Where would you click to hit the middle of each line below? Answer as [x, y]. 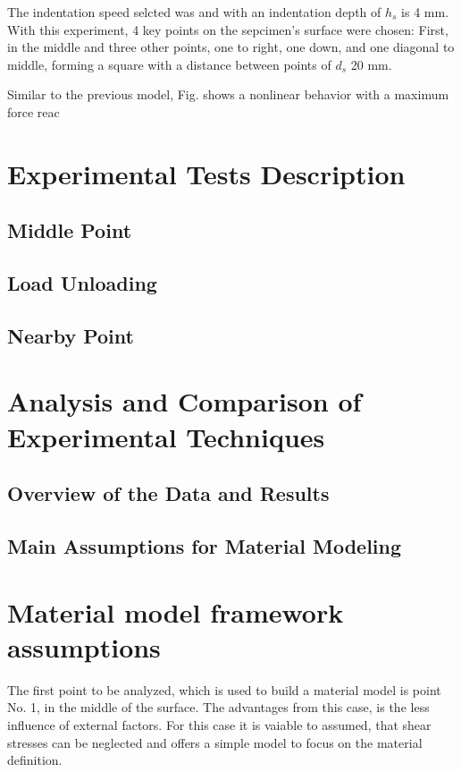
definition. [35, 760]
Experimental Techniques [166, 436]
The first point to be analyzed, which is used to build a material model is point [224, 689]
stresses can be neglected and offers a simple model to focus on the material [215, 742]
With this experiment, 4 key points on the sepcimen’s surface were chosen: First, [228, 29]
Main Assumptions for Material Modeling [205, 546]
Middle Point [70, 230]
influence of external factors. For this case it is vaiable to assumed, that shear [219, 724]
